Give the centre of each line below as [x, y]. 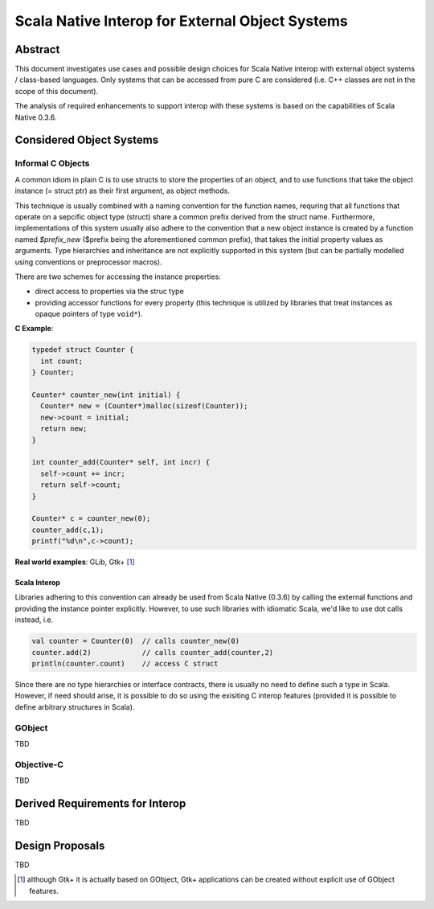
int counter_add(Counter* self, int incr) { [121, 463]
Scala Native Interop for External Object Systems [182, 21]
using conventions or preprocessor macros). [88, 262]
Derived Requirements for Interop [100, 803]
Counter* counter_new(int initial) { [106, 395]
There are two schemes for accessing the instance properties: [118, 276]
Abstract [37, 49]
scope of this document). [57, 91]
